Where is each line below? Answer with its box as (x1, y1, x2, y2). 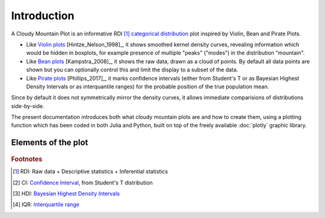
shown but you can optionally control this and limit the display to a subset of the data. (26, 66, 238, 73)
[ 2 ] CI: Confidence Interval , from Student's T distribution (13, 179, 153, 186)
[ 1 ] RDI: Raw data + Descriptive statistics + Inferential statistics (13, 168, 169, 175)
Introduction (11, 9, 75, 22)
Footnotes (11, 155, 43, 163)
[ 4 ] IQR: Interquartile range (13, 201, 79, 208)
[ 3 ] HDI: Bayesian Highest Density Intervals (13, 190, 120, 197)
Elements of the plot (11, 138, 88, 148)
